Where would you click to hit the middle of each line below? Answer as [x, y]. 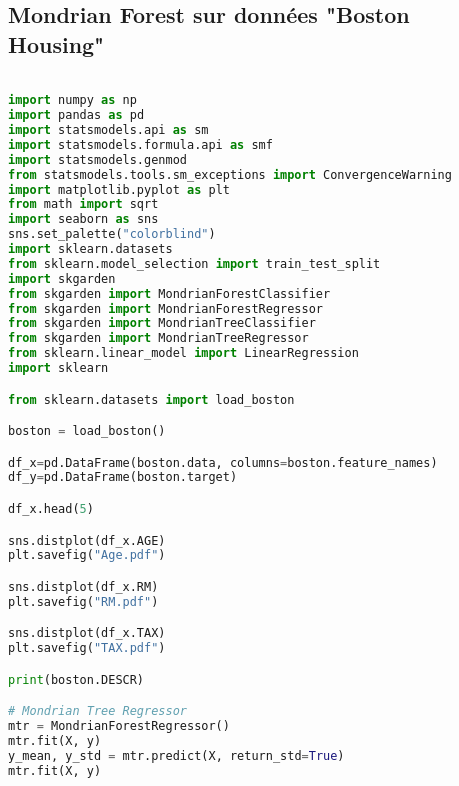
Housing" [56, 43]
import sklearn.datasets [90, 249]
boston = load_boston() [87, 431]
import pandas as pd [76, 115]
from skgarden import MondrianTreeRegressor [158, 338]
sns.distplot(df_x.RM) [83, 586]
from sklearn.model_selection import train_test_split [194, 263]
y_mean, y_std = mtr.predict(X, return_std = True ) [176, 755]
